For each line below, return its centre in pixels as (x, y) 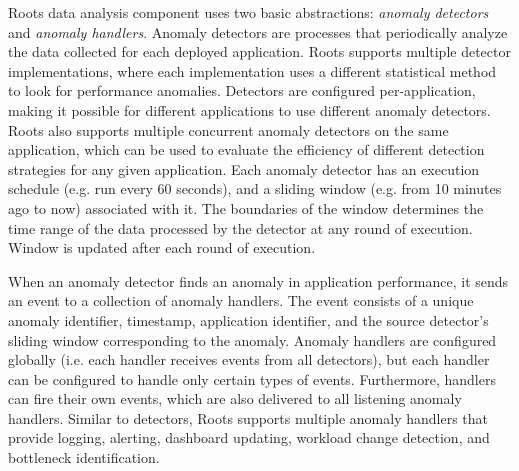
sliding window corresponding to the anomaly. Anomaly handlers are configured (252, 339)
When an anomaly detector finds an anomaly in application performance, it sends (258, 280)
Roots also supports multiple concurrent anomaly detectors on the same (228, 129)
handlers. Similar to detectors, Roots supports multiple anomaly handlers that (248, 417)
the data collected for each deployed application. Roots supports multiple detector (259, 51)
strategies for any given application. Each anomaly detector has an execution (244, 168)
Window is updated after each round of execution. (162, 247)
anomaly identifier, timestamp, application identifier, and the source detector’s (248, 319)
